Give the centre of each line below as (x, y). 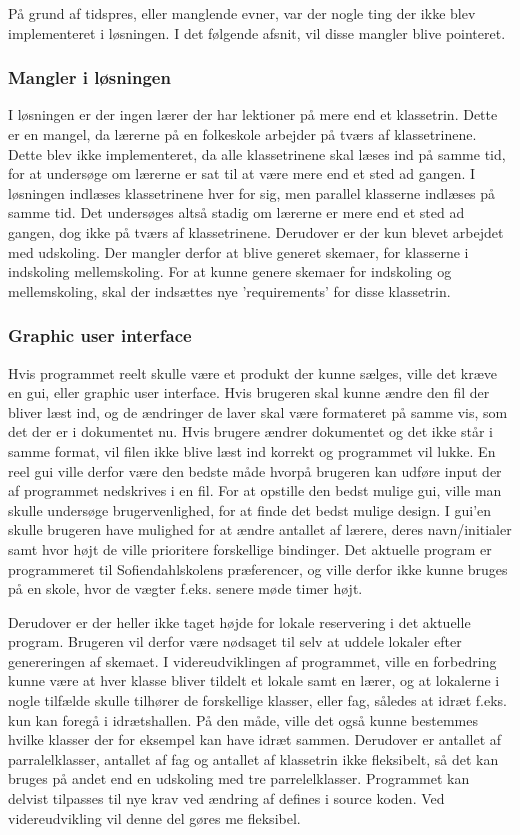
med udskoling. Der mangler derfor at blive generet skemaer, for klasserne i (238, 251)
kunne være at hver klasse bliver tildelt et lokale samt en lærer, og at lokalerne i (254, 680)
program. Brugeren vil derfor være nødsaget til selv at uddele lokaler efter (235, 641)
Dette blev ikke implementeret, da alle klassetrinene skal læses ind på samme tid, (257, 153)
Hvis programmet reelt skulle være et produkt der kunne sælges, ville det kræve (253, 372)
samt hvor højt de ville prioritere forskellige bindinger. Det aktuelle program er (250, 548)
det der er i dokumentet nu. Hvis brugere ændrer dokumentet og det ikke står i (250, 431)
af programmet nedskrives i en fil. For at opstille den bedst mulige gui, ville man (255, 490)
